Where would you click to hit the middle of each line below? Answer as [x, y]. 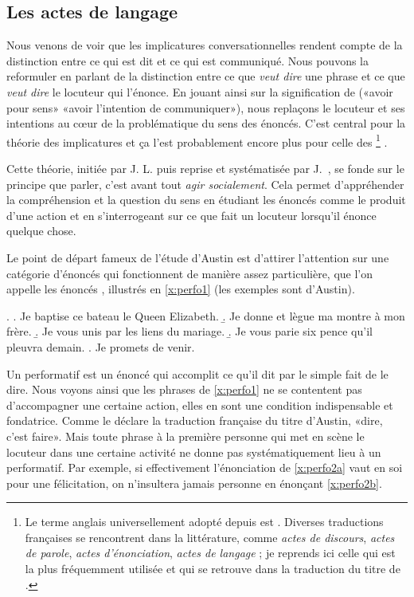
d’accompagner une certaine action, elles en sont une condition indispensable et [200, 405]
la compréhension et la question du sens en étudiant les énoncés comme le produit [206, 200]
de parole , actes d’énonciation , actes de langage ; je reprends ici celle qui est [210, 553]
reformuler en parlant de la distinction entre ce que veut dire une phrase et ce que [206, 76]
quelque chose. [41, 231]
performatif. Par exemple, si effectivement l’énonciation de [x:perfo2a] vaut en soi [205, 467]
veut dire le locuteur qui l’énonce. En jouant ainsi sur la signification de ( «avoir [200, 91]
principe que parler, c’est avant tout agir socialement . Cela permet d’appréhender [205, 184]
